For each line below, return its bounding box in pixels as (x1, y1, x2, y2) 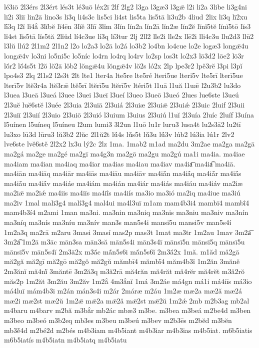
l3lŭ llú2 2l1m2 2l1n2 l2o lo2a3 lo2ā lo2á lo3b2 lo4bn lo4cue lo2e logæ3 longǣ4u (4, 40, 248, 51)
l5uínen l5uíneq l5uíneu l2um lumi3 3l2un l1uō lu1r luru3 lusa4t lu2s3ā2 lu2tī (4, 119, 241, 129)
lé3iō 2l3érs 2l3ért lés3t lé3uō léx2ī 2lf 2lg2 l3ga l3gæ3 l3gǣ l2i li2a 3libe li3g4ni (4, 1, 247, 11)
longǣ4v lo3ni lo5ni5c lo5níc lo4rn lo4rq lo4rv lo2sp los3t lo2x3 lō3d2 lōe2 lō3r (4, 50, 244, 60)
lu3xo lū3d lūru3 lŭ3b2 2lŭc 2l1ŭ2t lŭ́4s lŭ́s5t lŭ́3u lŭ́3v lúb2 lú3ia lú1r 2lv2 (4, 128, 234, 139)
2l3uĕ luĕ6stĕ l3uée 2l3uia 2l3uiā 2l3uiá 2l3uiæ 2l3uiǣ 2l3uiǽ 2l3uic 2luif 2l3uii (4, 99, 245, 109)
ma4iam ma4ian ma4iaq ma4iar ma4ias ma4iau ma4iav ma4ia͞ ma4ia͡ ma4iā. (4, 158, 235, 168)
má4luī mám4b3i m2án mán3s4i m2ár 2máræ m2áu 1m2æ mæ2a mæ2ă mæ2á (4, 285, 242, 296)
